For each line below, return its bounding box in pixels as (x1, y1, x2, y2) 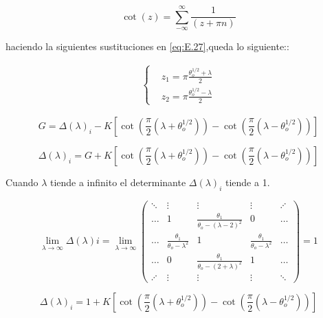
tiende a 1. (225, 174, 270, 189)
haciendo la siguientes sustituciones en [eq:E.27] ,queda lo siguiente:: (5, 39, 289, 54)
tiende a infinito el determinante (49, 174, 186, 189)
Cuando (5, 174, 38, 189)
